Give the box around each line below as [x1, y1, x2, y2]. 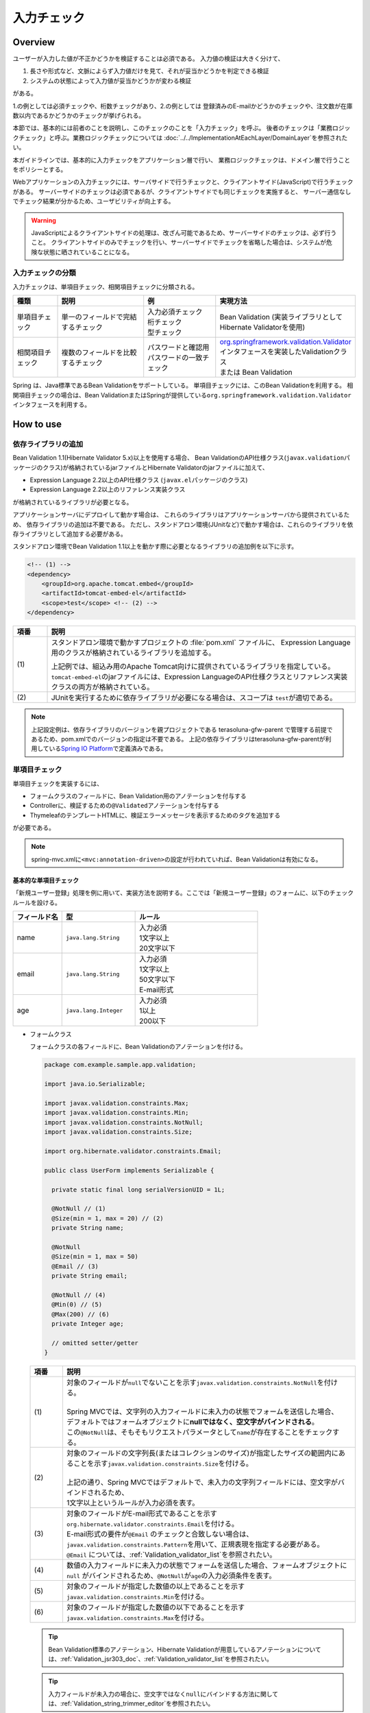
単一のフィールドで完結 [61, 312, 137, 322]
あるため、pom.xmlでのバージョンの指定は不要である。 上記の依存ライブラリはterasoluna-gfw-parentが [31, 735, 325, 743]
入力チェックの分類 [12, 268, 77, 278]
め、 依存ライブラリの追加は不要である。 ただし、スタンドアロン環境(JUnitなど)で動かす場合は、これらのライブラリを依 [12, 520, 354, 528]
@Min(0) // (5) [51, 1301, 103, 1309]
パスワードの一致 [147, 353, 203, 362]
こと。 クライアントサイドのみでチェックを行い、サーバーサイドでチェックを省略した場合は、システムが [31, 238, 327, 247]
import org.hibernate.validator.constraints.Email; [44, 1147, 222, 1155]
